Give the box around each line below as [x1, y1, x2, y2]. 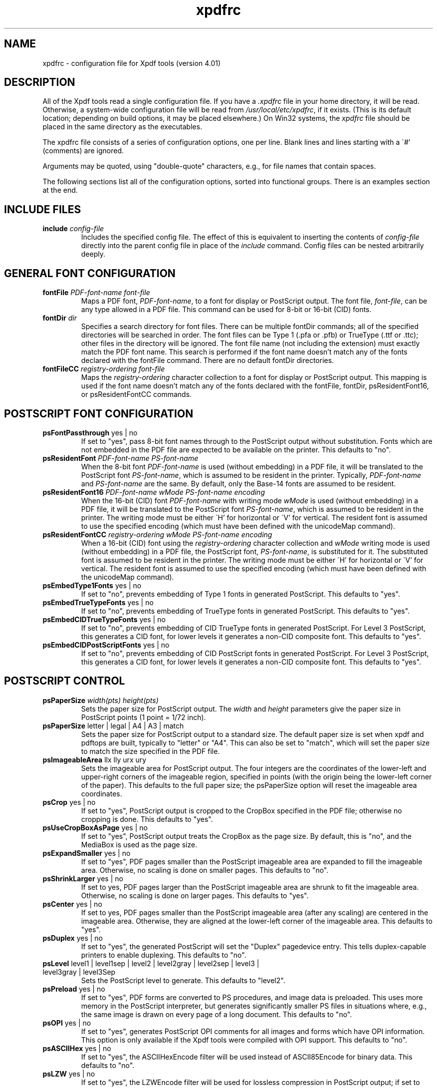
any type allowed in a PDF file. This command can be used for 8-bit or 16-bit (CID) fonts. [81, 305, 372, 314]
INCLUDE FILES [4, 203, 81, 216]
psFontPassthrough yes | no [42, 428, 138, 437]
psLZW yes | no [42, 1069, 95, 1078]
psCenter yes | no [42, 899, 102, 908]
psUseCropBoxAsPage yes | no [42, 823, 148, 832]
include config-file [42, 224, 104, 233]
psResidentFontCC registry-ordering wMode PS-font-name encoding [42, 530, 272, 539]
